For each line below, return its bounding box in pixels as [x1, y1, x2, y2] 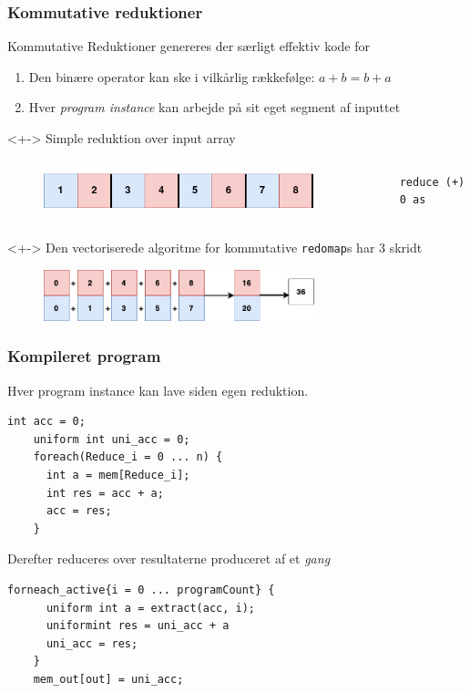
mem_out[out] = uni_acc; [33, 672, 184, 686]
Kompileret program [7, 345, 161, 367]
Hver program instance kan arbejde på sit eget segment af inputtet [28, 98, 401, 117]
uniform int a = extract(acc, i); [46, 601, 256, 615]
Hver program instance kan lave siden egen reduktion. [7, 380, 309, 399]
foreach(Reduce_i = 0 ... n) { [33, 450, 223, 464]
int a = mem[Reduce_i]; [46, 468, 190, 481]
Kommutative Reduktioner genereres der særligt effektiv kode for [7, 36, 371, 56]
